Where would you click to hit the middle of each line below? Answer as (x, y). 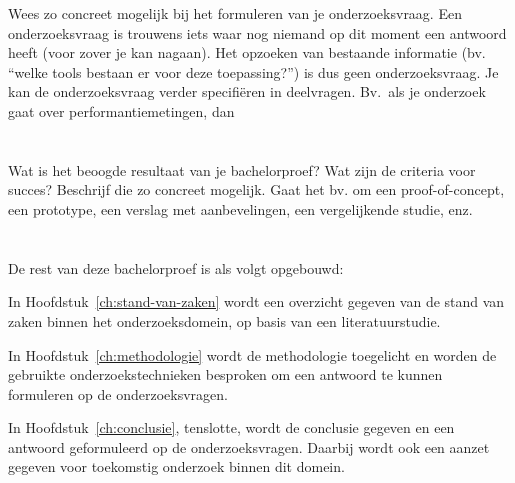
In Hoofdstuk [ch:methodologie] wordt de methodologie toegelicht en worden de (252, 354)
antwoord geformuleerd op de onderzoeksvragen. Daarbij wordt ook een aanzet (249, 446)
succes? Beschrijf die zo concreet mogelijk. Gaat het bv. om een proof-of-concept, (256, 189)
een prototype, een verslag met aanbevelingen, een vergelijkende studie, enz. (240, 208)
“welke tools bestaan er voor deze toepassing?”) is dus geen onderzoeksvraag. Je (253, 71)
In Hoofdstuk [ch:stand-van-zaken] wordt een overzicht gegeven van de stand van (256, 301)
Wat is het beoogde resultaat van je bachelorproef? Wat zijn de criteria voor (242, 169)
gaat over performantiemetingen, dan (121, 110)
